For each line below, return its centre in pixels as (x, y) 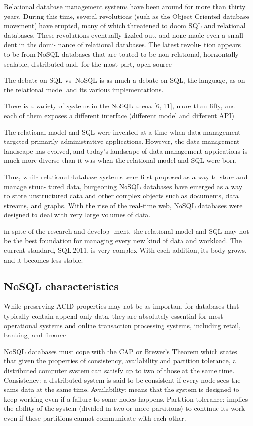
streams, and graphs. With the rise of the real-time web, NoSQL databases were (123, 205)
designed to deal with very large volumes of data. (77, 215)
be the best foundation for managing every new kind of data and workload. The (123, 240)
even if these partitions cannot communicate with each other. (95, 417)
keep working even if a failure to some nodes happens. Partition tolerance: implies (126, 399)
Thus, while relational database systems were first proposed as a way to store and (126, 176)
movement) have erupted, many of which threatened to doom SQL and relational (125, 26)
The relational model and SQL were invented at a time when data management (122, 132)
